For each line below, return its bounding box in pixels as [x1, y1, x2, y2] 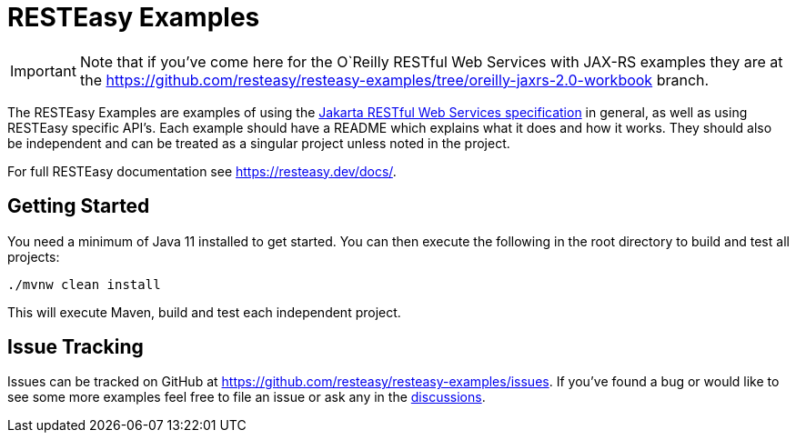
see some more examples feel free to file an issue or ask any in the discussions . [7, 389, 486, 405]
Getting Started [7, 195, 150, 218]
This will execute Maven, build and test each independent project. [7, 304, 401, 320]
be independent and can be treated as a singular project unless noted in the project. [7, 135, 510, 151]
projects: [7, 248, 60, 265]
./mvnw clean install [7, 276, 161, 292]
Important [10, 61, 76, 80]
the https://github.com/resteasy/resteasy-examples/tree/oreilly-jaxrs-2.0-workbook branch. [79, 70, 710, 89]
